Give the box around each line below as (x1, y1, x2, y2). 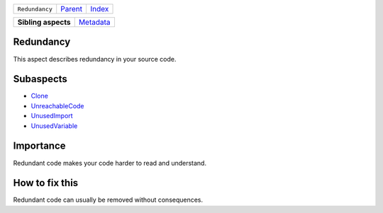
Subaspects (13, 73, 67, 85)
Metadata (78, 18, 111, 27)
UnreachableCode (30, 101, 84, 110)
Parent (60, 4, 83, 13)
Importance (13, 140, 67, 152)
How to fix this (13, 177, 79, 189)
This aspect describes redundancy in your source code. (13, 54, 177, 63)
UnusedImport (30, 112, 74, 120)
